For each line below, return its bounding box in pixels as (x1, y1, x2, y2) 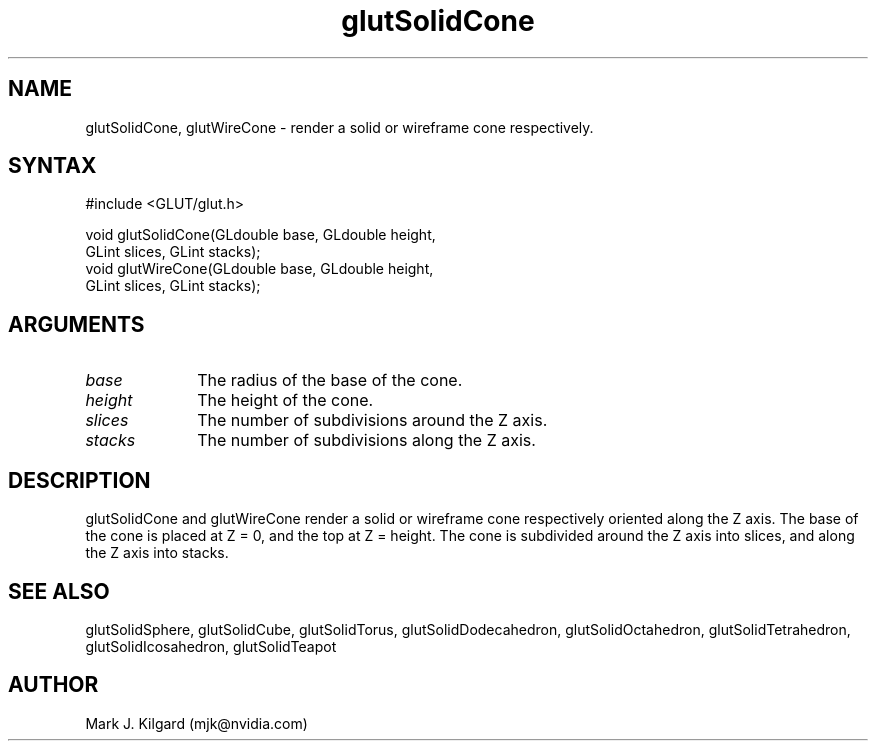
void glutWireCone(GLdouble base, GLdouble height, (85, 260, 434, 278)
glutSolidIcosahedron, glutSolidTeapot (85, 637, 337, 655)
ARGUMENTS (8, 311, 145, 337)
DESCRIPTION (8, 467, 151, 493)
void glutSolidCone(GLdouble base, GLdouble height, (85, 226, 436, 244)
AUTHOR (8, 672, 99, 698)
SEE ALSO (8, 578, 110, 604)
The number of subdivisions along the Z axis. (197, 430, 536, 451)
